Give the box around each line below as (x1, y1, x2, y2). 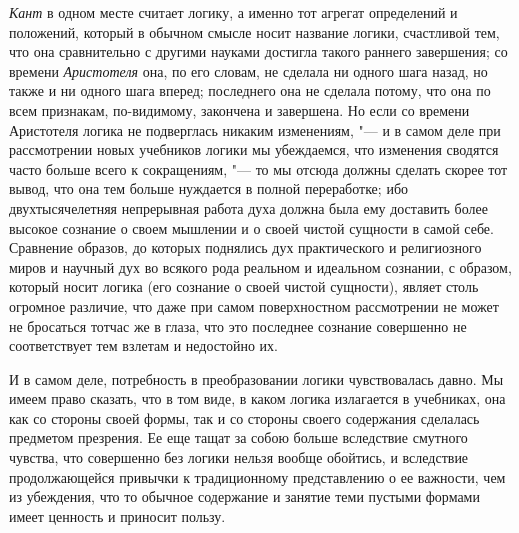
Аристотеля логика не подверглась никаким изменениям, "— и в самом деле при (9, 119, 501, 140)
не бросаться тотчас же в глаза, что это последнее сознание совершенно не (9, 315, 467, 336)
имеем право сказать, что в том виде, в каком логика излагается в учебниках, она (9, 388, 506, 409)
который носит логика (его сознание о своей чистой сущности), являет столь (9, 276, 479, 297)
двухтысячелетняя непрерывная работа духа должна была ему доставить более (9, 197, 488, 218)
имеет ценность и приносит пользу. (9, 505, 226, 526)
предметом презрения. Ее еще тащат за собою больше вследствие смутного (9, 427, 468, 448)
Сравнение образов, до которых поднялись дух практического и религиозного (9, 237, 482, 258)
